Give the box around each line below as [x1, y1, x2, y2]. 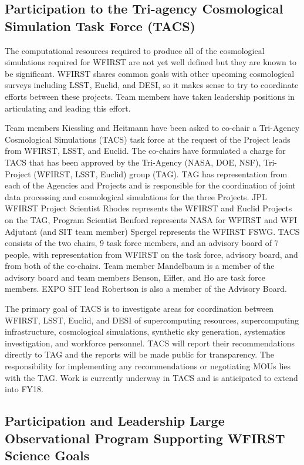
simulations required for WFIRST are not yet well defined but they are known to [5, 56, 296, 68]
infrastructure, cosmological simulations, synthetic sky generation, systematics [5, 325, 286, 338]
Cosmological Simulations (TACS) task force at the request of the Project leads [5, 133, 291, 145]
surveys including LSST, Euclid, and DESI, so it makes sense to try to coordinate [5, 79, 299, 91]
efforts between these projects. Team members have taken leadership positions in [5, 90, 295, 102]
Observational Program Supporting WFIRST [5, 429, 285, 447]
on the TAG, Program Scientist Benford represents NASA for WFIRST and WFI [5, 213, 298, 225]
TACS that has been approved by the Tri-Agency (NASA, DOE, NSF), [5, 156, 261, 168]
